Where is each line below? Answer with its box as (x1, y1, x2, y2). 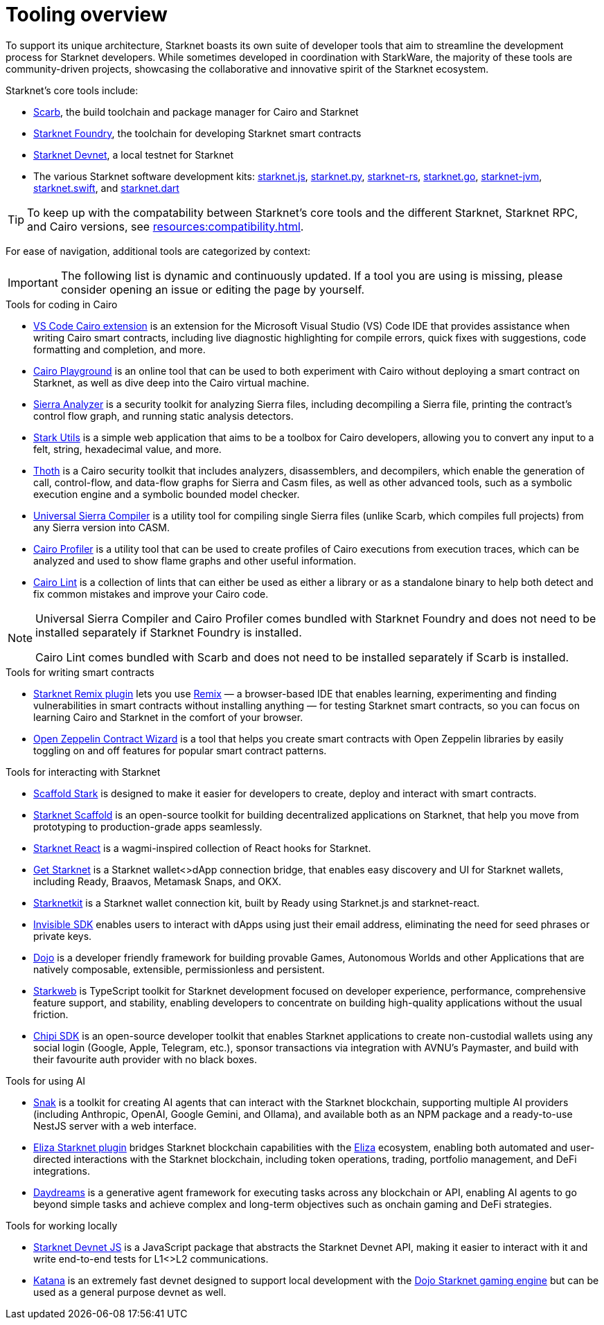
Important (8, 275, 58, 290)
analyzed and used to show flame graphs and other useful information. (33, 554, 357, 567)
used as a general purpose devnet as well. (33, 1286, 226, 1298)
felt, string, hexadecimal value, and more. (33, 443, 222, 455)
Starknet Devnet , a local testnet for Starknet (33, 148, 233, 161)
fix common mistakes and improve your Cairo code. (33, 587, 269, 600)
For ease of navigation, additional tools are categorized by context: (6, 244, 311, 257)
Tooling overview (6, 3, 168, 26)
